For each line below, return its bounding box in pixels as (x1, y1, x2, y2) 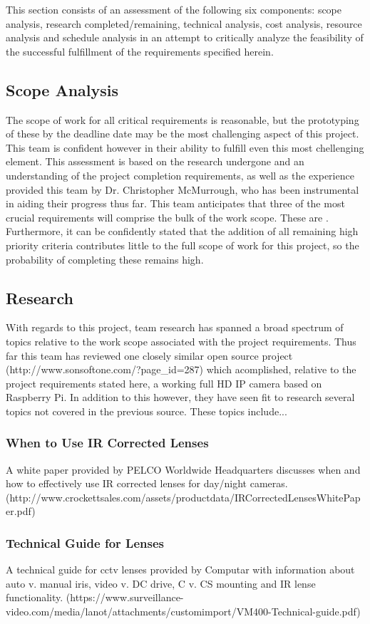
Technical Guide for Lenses (6, 534, 164, 551)
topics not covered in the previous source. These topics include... (6, 403, 287, 418)
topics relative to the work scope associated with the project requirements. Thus (6, 333, 356, 348)
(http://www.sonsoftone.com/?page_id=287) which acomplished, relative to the (6, 362, 356, 377)
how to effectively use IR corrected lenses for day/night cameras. (6, 476, 288, 491)
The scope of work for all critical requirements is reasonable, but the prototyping (6, 112, 359, 127)
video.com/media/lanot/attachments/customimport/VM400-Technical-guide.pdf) (6, 604, 361, 619)
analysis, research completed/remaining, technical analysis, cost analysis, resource (6, 16, 362, 31)
